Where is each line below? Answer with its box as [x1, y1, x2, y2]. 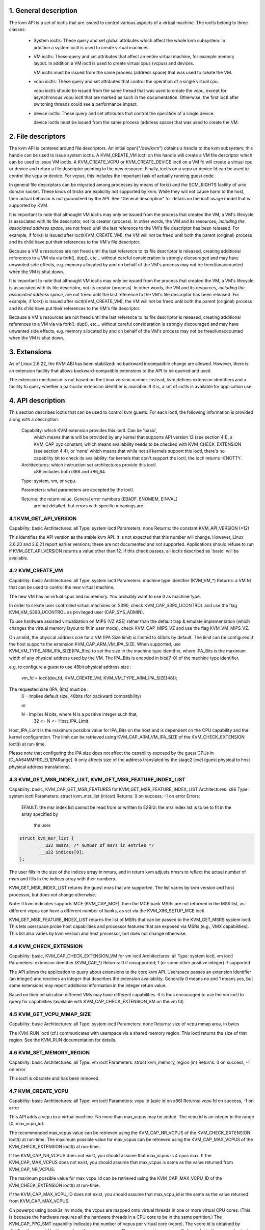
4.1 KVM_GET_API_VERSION [9, 515, 77, 522]
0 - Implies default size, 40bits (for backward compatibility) [21, 693, 142, 699]
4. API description [9, 397, 65, 405]
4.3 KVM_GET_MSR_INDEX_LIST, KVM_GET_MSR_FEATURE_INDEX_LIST [9, 776, 186, 783]
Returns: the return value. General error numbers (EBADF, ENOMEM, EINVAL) [21, 496, 178, 502]
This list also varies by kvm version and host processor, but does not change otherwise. [9, 930, 187, 936]
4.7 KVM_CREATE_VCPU [9, 1087, 69, 1094]
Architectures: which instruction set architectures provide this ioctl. [21, 461, 157, 467]
